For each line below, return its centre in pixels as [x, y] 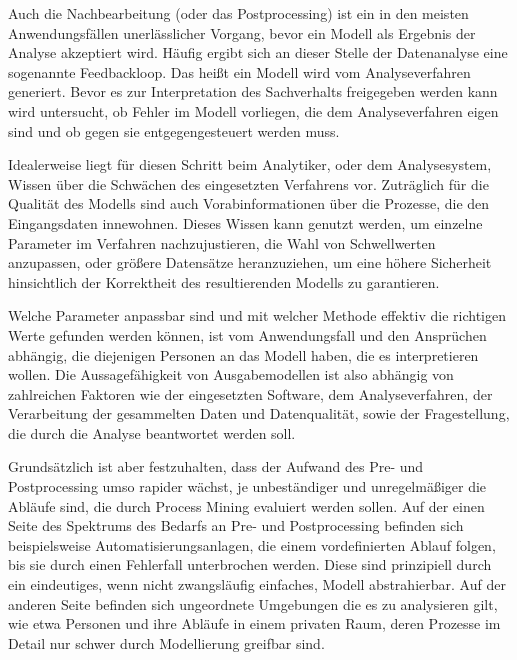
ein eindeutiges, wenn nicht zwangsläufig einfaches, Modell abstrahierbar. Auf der [257, 584]
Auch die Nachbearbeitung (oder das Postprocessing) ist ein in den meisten [238, 13]
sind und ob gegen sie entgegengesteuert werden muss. [174, 130]
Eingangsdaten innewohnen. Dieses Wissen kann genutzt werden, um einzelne [245, 222]
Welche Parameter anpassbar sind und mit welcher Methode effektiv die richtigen [257, 315]
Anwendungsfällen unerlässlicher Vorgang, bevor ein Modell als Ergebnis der [242, 32]
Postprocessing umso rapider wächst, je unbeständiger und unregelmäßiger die [247, 486]
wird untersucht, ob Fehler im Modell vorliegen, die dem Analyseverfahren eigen [253, 110]
